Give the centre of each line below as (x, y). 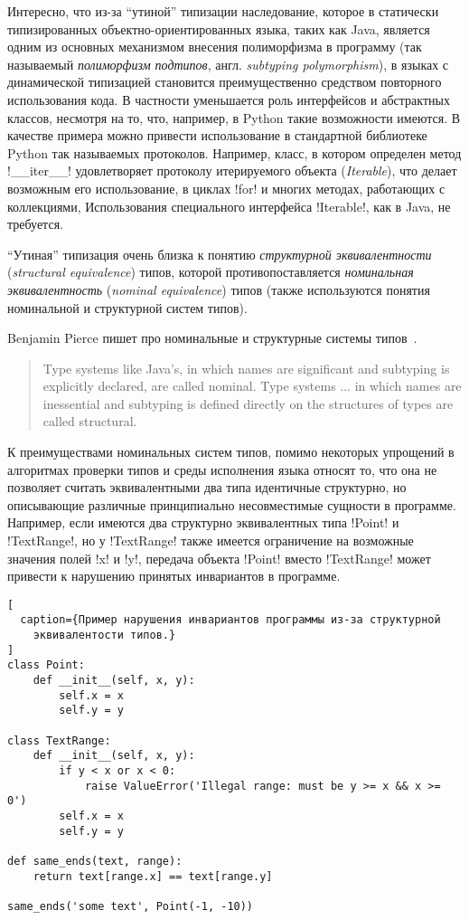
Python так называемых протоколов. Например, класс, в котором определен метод (234, 152)
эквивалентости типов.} (104, 635)
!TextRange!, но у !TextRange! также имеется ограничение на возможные (211, 541)
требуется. (35, 224)
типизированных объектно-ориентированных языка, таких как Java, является (219, 28)
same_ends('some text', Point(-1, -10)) (131, 906)
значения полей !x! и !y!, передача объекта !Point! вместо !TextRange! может (219, 558)
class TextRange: (59, 740)
